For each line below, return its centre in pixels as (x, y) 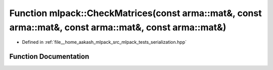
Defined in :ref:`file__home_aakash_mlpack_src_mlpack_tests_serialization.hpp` (104, 42)
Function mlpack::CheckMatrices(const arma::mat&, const (136, 13)
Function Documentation (49, 57)
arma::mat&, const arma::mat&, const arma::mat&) (118, 27)
